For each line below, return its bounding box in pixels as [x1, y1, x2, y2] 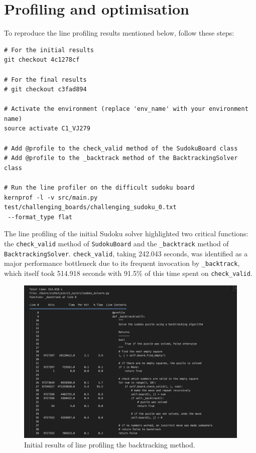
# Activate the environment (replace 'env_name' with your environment [4, 105, 248, 113]
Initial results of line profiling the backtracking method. [24, 439, 195, 450]
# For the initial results [4, 46, 94, 54]
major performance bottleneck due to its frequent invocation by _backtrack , [4, 258, 240, 268]
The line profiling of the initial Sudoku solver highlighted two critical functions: [4, 228, 248, 239]
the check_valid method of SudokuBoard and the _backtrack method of [4, 238, 229, 248]
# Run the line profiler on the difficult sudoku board [4, 184, 195, 192]
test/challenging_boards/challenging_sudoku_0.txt [4, 204, 177, 211]
